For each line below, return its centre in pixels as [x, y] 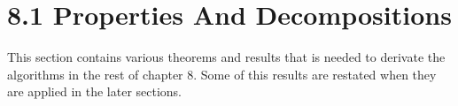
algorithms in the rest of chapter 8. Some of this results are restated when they [222, 74]
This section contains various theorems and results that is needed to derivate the [226, 57]
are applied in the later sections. [95, 91]
